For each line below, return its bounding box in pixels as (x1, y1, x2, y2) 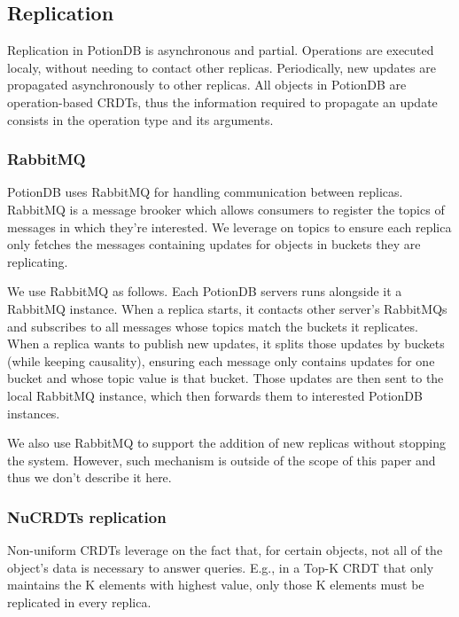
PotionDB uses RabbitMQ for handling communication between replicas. (7, 183, 403, 201)
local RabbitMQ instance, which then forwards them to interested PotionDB (7, 386, 423, 404)
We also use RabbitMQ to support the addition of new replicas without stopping (7, 433, 446, 452)
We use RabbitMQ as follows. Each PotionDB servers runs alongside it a (7, 282, 402, 301)
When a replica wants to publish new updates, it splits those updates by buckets (7, 334, 445, 353)
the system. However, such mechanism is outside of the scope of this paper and (7, 450, 436, 469)
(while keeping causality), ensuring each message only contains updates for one (7, 351, 435, 370)
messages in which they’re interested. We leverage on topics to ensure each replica (7, 217, 452, 236)
